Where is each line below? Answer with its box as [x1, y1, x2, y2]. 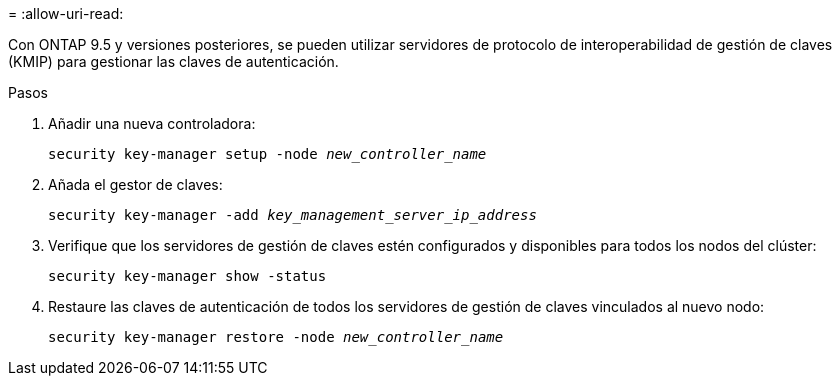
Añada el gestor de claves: [48, 176, 223, 193]
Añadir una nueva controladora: [48, 115, 256, 132]
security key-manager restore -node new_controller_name [48, 329, 504, 345]
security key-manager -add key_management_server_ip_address [48, 207, 537, 223]
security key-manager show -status [48, 268, 327, 284]
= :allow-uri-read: [8, 5, 124, 22]
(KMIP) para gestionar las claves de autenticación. [8, 53, 339, 70]
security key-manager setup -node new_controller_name [48, 146, 487, 162]
